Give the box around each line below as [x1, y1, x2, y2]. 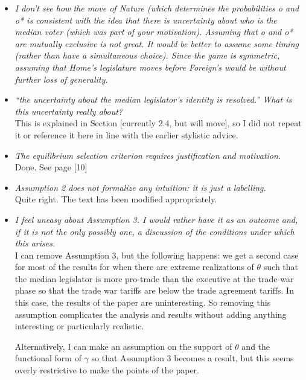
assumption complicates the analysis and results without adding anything [14, 308, 287, 320]
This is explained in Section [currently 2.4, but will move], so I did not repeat [14, 117, 302, 129]
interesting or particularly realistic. [14, 320, 144, 332]
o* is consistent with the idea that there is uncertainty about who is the [14, 13, 277, 26]
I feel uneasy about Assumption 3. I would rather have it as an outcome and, [14, 213, 298, 225]
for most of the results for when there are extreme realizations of [14, 260, 254, 273]
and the [241, 340, 270, 352]
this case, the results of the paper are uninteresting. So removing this [14, 296, 271, 309]
